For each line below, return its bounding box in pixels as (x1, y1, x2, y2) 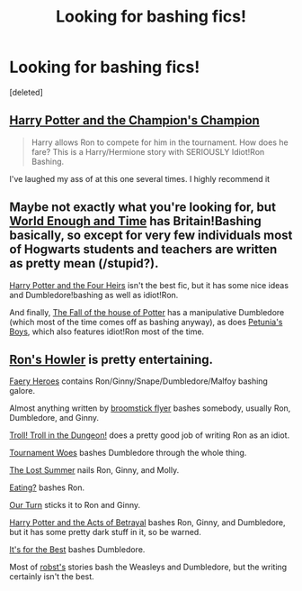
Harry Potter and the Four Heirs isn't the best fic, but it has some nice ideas (9, 279, 289, 290)
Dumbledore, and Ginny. (9, 413, 100, 423)
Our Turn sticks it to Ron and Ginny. (9, 500, 141, 511)
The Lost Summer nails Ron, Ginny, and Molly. (9, 465, 180, 476)
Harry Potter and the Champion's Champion (9, 113, 261, 128)
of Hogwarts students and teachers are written (9, 241, 278, 258)
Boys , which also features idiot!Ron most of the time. (9, 326, 205, 337)
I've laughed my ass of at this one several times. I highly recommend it (9, 173, 271, 184)
